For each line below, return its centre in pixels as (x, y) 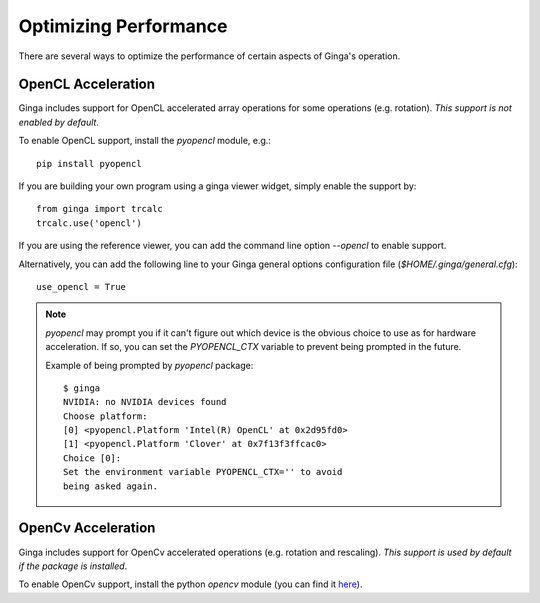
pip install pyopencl (89, 163)
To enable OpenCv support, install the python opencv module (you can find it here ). (190, 584)
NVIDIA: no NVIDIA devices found (145, 402)
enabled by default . (59, 122)
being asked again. (111, 486)
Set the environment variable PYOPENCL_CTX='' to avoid (203, 472)
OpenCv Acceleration (87, 528)
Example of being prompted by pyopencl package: (149, 365)
